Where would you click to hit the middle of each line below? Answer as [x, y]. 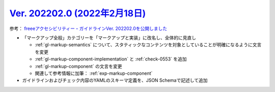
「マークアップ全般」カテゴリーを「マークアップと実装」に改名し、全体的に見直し [109, 38]
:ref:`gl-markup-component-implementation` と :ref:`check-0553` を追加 [111, 59]
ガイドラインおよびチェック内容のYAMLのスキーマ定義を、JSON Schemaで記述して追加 [115, 80]
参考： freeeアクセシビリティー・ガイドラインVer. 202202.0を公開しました [88, 28]
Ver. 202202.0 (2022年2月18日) [78, 13]
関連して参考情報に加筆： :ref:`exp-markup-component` [94, 73]
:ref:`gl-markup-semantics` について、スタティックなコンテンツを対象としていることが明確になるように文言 [148, 45]
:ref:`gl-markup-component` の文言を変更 [78, 66]
